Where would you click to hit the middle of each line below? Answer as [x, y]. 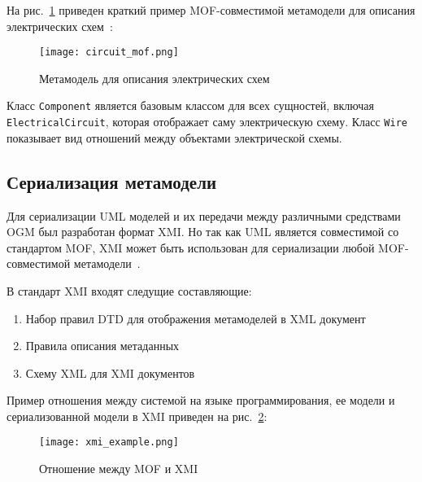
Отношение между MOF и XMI [119, 469]
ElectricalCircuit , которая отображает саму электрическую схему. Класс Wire [207, 122]
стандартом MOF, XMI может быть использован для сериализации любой [191, 247]
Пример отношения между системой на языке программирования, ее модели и [201, 400]
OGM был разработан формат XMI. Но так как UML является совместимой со [203, 232]
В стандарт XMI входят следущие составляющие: [129, 290]
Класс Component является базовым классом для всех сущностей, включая [190, 105]
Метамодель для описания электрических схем [154, 78]
